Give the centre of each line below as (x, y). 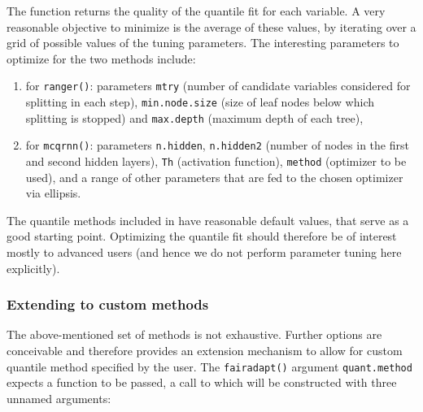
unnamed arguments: (59, 398)
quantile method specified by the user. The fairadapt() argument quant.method (209, 366)
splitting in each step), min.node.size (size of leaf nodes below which (200, 102)
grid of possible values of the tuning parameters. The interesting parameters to (203, 43)
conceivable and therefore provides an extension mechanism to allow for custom (205, 351)
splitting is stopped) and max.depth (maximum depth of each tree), (194, 117)
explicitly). (33, 268)
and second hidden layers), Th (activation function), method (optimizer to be (216, 161)
